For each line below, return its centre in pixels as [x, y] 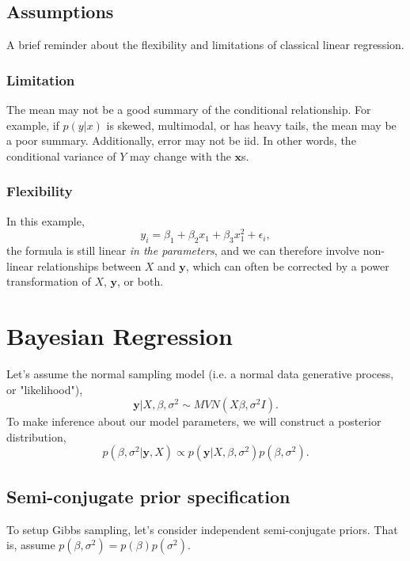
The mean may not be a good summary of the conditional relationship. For [189, 110]
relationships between [89, 265]
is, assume [31, 545]
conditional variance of [61, 155]
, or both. [140, 281]
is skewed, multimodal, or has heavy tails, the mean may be [251, 125]
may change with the [180, 155]
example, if [33, 125]
